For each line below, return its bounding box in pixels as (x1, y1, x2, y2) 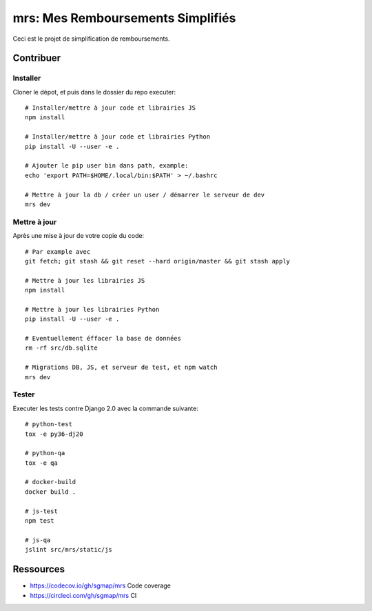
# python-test (25, 421, 72, 428)
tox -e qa (25, 459, 58, 467)
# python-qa (25, 449, 65, 457)
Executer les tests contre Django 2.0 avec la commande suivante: (12, 404, 199, 412)
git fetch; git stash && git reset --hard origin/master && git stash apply (25, 257, 291, 265)
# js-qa (25, 536, 51, 544)
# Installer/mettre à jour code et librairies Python (25, 133, 210, 141)
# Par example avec (25, 248, 91, 255)
